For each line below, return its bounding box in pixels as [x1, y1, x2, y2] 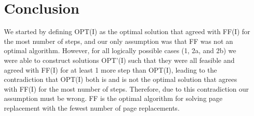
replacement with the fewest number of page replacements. [4, 102, 180, 113]
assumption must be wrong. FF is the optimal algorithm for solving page [4, 93, 223, 103]
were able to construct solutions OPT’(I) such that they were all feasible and [4, 55, 235, 65]
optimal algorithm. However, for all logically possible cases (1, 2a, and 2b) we [4, 45, 236, 56]
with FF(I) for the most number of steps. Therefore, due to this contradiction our [4, 83, 249, 94]
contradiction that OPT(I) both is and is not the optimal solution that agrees [4, 74, 237, 84]
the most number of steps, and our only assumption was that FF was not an [4, 36, 233, 46]
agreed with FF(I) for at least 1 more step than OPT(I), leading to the [4, 64, 217, 75]
